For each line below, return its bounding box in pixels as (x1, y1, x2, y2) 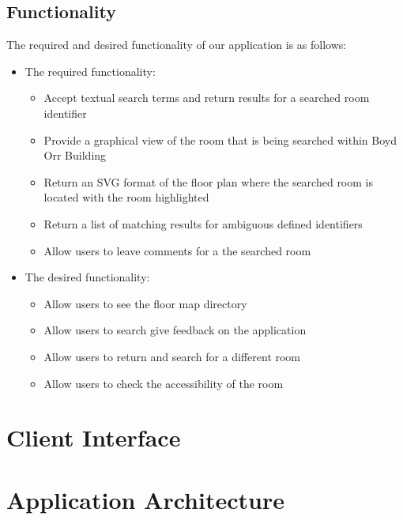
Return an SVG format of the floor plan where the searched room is (43, 173, 373, 190)
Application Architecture (6, 483, 284, 515)
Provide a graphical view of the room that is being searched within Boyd (43, 131, 397, 148)
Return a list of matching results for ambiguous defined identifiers (43, 215, 363, 232)
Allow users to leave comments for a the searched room (43, 242, 311, 258)
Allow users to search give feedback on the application (43, 322, 307, 338)
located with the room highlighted (43, 189, 209, 205)
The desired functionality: (24, 269, 150, 285)
